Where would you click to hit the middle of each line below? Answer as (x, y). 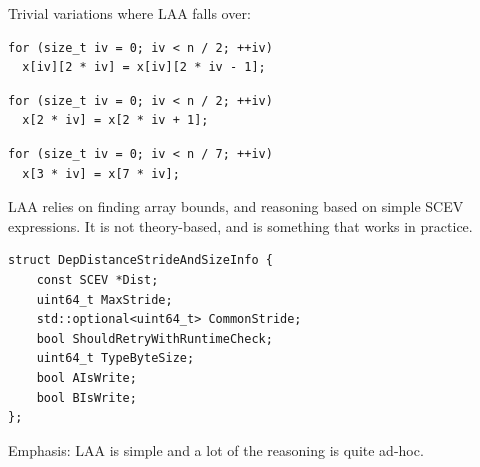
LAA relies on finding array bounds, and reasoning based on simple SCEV (236, 206)
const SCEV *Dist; (97, 279)
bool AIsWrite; (86, 377)
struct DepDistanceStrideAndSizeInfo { (140, 260)
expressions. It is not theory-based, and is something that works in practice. (240, 225)
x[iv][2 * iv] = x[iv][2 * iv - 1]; (144, 67)
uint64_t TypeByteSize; (115, 358)
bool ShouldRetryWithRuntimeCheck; (154, 338)
